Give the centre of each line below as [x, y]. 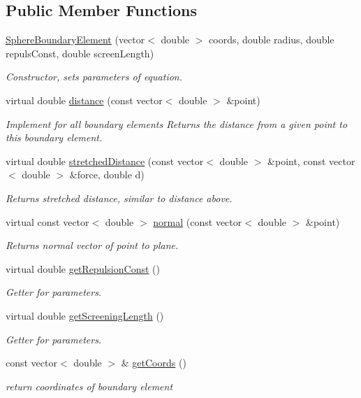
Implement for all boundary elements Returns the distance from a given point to [177, 123]
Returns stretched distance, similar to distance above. [119, 198]
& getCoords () [154, 363]
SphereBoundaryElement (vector [75, 40]
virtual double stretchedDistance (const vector [105, 161]
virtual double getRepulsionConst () [83, 268]
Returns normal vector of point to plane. [92, 245]
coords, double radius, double [272, 40]
